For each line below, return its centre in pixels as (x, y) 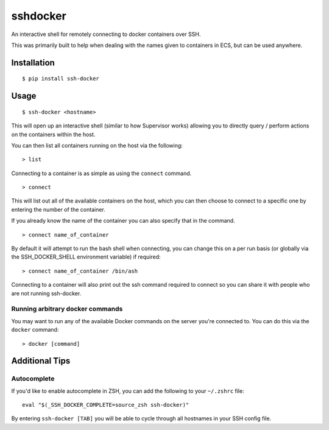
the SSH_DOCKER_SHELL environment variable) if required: (86, 257)
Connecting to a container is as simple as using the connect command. (101, 173)
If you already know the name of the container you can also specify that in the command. (123, 221)
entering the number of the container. (58, 209)
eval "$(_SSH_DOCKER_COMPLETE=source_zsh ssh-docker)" (106, 405)
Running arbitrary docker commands (67, 309)
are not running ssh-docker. (46, 293)
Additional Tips (41, 361)
